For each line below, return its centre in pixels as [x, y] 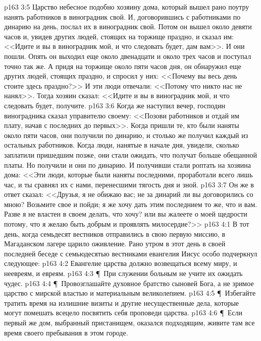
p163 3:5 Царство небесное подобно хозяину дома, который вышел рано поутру [127, 7]
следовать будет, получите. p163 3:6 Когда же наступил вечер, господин [115, 105]
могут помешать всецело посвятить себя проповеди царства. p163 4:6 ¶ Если [123, 313]
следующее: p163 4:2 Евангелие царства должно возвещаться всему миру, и [121, 263]
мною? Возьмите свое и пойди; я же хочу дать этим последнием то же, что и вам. [131, 204]
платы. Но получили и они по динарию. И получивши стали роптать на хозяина [127, 164]
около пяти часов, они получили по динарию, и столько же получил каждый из [126, 135]
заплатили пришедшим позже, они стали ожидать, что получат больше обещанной [131, 154]
